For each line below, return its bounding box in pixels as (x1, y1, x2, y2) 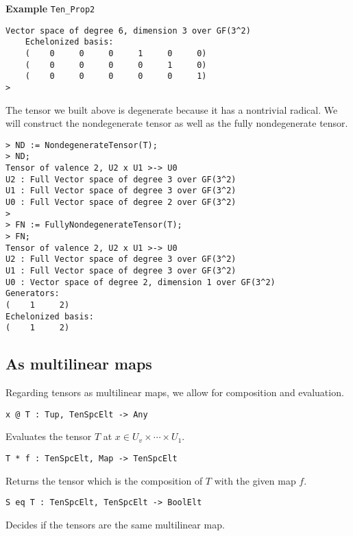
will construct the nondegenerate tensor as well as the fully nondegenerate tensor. (5, 116, 348, 130)
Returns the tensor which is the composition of (5, 473, 203, 487)
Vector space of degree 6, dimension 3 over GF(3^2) (5, 25, 251, 36)
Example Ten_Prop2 (5, 1, 95, 15)
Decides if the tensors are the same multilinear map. (5, 517, 225, 531)
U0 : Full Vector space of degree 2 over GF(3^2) (5, 197, 236, 208)
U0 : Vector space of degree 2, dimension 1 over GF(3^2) (5, 277, 276, 287)
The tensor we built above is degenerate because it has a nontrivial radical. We (5, 102, 338, 117)
